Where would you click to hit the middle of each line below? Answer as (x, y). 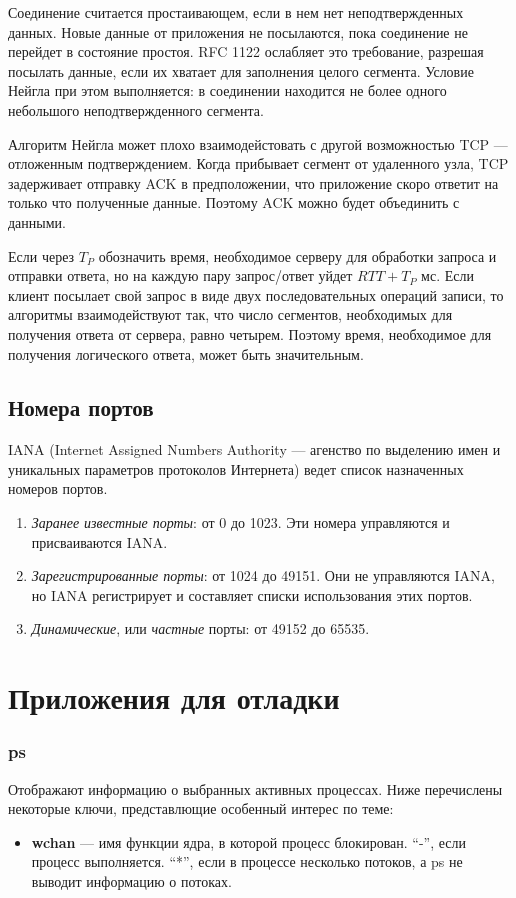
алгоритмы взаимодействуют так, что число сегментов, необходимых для (230, 314)
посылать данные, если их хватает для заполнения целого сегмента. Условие (241, 70)
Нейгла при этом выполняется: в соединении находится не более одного (227, 90)
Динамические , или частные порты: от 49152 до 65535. (200, 628)
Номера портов (81, 407)
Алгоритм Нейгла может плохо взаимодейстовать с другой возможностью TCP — (258, 143)
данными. (37, 221)
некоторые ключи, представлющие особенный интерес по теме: (201, 808)
